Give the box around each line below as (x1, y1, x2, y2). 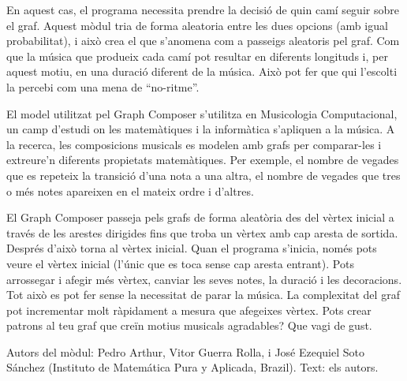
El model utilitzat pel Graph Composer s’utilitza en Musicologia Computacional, (6, 105, 398, 121)
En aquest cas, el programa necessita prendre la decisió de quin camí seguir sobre (6, 2, 399, 17)
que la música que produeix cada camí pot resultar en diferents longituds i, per (6, 47, 388, 64)
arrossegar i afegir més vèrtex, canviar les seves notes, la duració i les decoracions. (6, 271, 402, 287)
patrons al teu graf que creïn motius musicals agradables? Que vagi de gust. (6, 317, 372, 334)
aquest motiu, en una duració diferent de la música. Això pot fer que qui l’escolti (6, 63, 398, 80)
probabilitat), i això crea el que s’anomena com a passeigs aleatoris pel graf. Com (6, 32, 400, 49)
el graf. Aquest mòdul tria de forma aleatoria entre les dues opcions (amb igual (6, 17, 388, 33)
